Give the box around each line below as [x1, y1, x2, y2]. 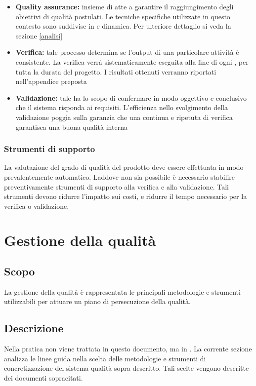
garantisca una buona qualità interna [15, 121, 128, 132]
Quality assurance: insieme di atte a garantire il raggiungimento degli [15, 1, 234, 11]
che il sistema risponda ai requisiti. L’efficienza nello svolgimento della [15, 102, 228, 113]
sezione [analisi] [15, 30, 63, 40]
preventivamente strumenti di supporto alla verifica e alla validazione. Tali [4, 181, 229, 192]
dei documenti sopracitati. [4, 373, 83, 383]
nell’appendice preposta [15, 76, 87, 86]
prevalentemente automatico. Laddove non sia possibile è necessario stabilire [4, 171, 235, 182]
